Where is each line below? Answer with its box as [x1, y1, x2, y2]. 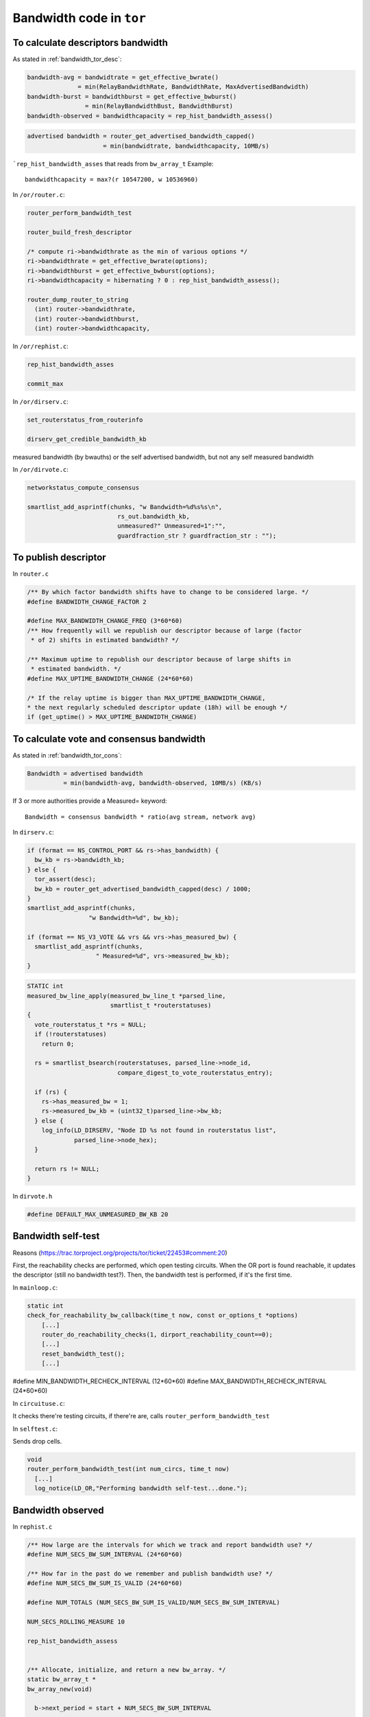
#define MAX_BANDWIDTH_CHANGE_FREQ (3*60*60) [27, 617, 183, 625]
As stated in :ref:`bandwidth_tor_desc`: [12, 55, 123, 63]
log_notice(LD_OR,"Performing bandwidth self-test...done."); [34, 1484, 248, 1492]
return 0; [41, 1040, 75, 1047]
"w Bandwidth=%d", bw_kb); [88, 913, 180, 922]
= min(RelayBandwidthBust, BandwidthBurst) [84, 102, 234, 110]
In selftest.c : [12, 1424, 58, 1433]
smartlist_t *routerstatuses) [110, 1001, 212, 1010]
